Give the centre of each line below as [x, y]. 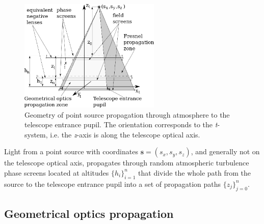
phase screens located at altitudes [57, 172]
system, [36, 134]
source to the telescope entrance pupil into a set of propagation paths [113, 184]
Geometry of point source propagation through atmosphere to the [127, 114]
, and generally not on [225, 151]
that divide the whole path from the [195, 172]
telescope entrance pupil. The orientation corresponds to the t [121, 124]
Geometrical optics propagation [89, 213]
